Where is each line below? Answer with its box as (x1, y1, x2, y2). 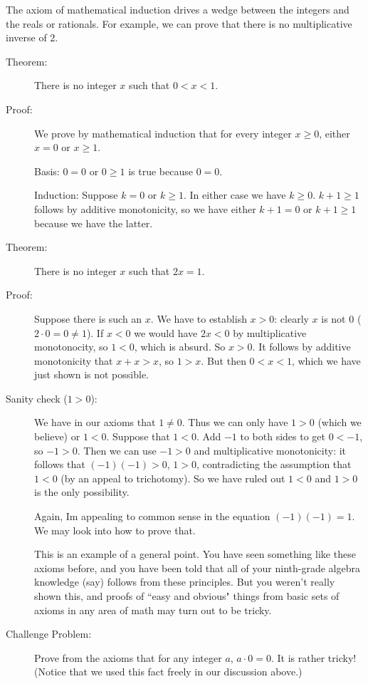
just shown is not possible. (34, 367, 149, 382)
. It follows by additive (252, 339, 351, 354)
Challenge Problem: (6, 626, 92, 641)
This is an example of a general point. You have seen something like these (34, 546, 356, 561)
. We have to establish (150, 311, 247, 326)
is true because (128, 163, 193, 178)
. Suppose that (106, 429, 170, 444)
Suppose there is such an (34, 311, 142, 326)
